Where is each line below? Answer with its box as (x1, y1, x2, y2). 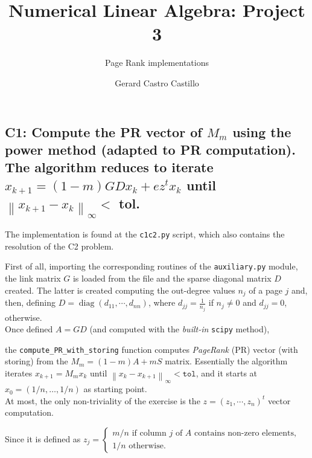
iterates (5, 367, 33, 379)
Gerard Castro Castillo (115, 76, 199, 89)
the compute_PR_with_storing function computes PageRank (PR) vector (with (5, 343, 298, 355)
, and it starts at (196, 367, 258, 379)
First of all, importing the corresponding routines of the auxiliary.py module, (5, 260, 298, 273)
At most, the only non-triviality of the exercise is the (5, 394, 200, 407)
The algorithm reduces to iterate (5, 158, 214, 176)
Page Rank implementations (105, 56, 209, 69)
